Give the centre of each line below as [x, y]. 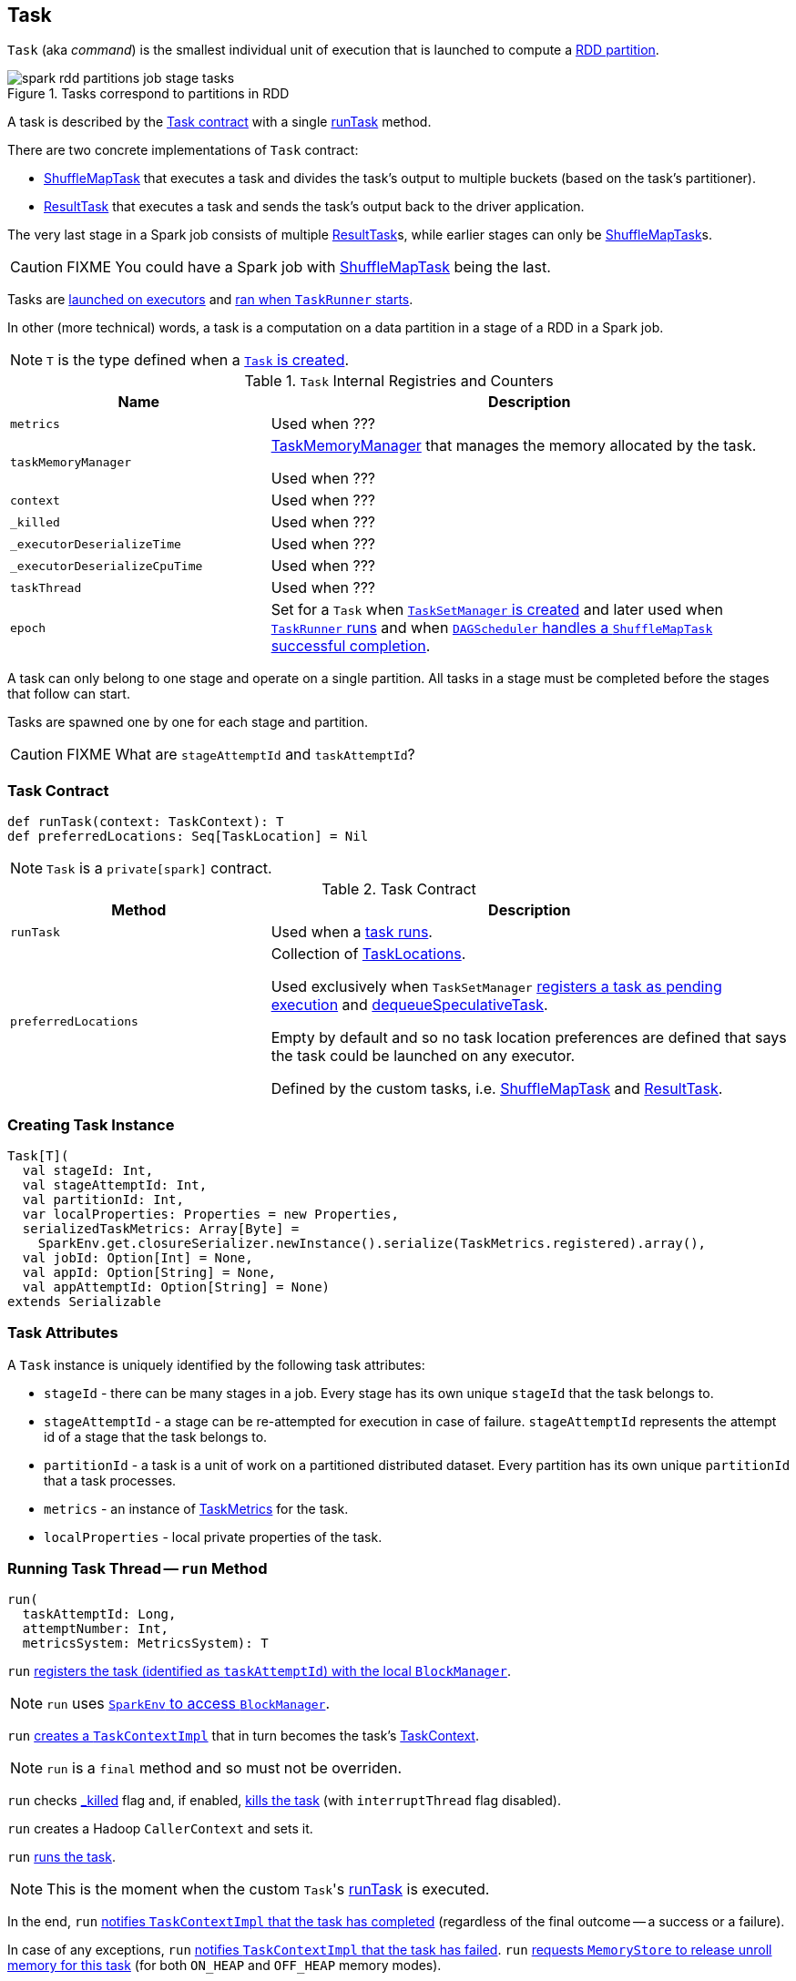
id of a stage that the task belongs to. [156, 1436]
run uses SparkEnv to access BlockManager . [189, 1704]
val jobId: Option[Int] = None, [138, 1257]
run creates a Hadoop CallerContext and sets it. [160, 1829]
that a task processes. [110, 1480]
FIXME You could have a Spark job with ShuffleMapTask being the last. [309, 267]
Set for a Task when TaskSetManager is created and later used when [497, 610]
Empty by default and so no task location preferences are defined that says [529, 1038]
